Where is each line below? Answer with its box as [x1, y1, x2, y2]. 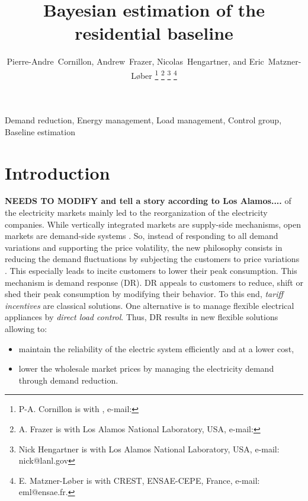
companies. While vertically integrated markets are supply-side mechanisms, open [5, 218, 301, 230]
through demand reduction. [18, 374, 118, 386]
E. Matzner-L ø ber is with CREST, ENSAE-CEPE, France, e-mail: [18, 474, 260, 486]
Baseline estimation [5, 125, 75, 138]
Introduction [5, 160, 110, 184]
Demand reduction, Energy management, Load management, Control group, [5, 114, 282, 126]
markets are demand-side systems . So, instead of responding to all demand [5, 229, 278, 242]
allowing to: [5, 323, 47, 334]
